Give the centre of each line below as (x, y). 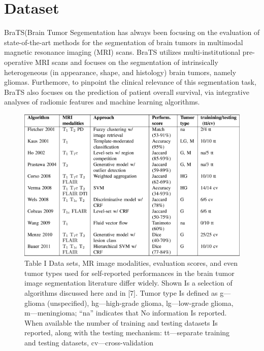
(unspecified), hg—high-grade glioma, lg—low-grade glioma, (140, 303)
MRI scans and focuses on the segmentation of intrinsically (127, 62)
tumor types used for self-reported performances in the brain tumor (129, 273)
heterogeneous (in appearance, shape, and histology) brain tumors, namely (120, 72)
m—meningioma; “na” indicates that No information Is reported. (126, 313)
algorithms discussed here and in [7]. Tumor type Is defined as (121, 293)
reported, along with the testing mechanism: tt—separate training (127, 332)
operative (19, 62)
